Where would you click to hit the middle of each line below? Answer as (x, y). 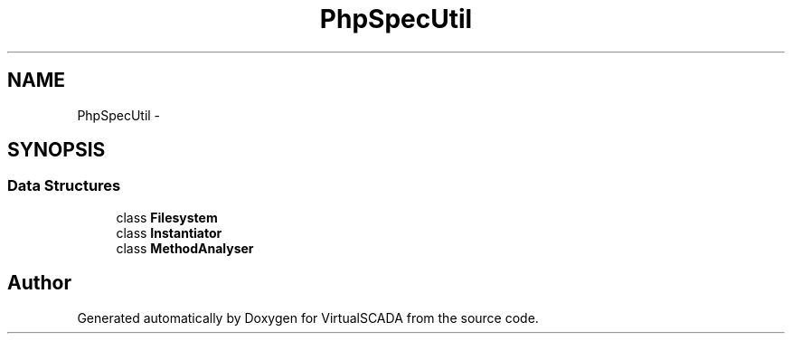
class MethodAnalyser (185, 248)
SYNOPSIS (57, 150)
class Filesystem (167, 217)
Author (39, 283)
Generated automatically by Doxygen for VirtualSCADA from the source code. (308, 317)
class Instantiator (169, 232)
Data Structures (64, 186)
